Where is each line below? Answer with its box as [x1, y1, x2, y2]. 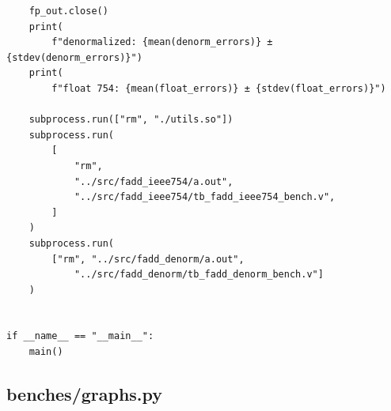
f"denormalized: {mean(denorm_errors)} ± [51, 36, 273, 48]
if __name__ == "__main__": [6, 330, 154, 342]
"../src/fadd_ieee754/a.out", [74, 175, 233, 187]
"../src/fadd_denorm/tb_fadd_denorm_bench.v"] [74, 269, 324, 281]
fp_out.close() [28, 6, 108, 17]
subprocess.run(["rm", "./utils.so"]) [28, 114, 233, 126]
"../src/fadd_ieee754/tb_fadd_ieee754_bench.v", [74, 191, 336, 203]
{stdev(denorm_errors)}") [6, 51, 142, 63]
